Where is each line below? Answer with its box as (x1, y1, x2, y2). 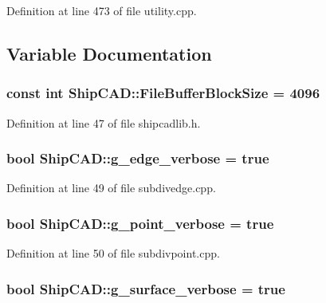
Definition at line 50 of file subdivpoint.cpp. (6, 245, 220, 262)
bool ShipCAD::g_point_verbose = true (6, 213, 274, 233)
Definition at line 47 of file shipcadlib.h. (6, 114, 201, 131)
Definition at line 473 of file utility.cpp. (6, 2, 197, 18)
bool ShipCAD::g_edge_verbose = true (6, 148, 269, 168)
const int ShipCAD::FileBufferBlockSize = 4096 (6, 83, 320, 103)
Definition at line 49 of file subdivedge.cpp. (6, 179, 216, 196)
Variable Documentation (6, 41, 212, 65)
